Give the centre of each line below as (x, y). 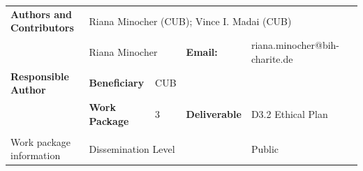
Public (265, 148)
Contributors (42, 28)
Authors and (41, 14)
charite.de (272, 58)
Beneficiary (117, 83)
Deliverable (214, 113)
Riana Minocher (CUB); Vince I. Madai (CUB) (190, 21)
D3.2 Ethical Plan (289, 113)
